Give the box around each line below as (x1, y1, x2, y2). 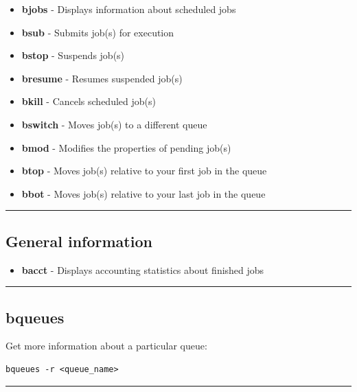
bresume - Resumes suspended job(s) (21, 71, 183, 85)
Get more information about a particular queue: (5, 338, 207, 353)
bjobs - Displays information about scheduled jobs (21, 2, 236, 16)
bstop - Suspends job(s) (21, 48, 125, 62)
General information (5, 230, 152, 251)
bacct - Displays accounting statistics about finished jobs (21, 262, 264, 277)
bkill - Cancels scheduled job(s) (21, 94, 156, 108)
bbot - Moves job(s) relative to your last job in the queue (21, 186, 266, 200)
